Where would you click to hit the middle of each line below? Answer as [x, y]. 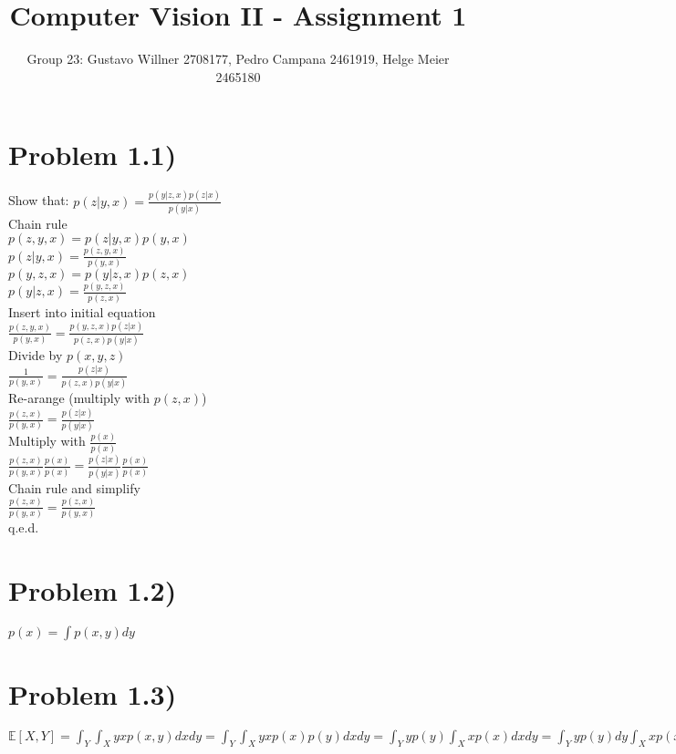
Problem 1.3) [93, 693]
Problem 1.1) [93, 155]
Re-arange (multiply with [79, 398]
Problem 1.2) [93, 589]
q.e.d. [24, 527]
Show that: [39, 200]
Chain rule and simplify [74, 487]
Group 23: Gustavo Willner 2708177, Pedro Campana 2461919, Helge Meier [238, 59]
